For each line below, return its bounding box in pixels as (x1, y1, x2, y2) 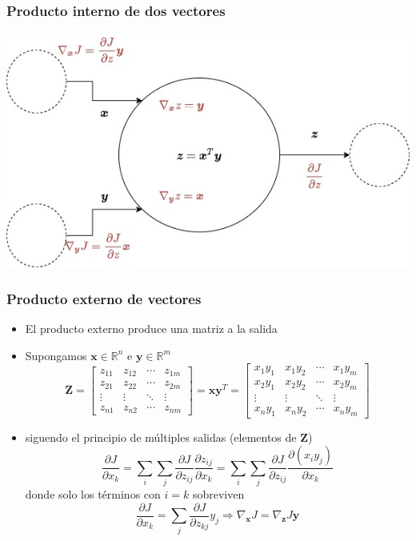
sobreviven (192, 486, 245, 503)
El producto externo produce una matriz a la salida (25, 320, 278, 337)
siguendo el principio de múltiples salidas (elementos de (25, 428, 297, 445)
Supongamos (25, 347, 87, 363)
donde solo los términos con (25, 486, 161, 503)
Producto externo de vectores (6, 288, 202, 308)
